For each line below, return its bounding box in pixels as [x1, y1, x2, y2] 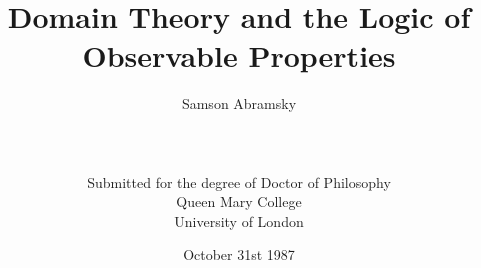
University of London [174, 210, 304, 231]
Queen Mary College [176, 191, 302, 212]
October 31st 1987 [183, 244, 295, 265]
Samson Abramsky [181, 93, 297, 114]
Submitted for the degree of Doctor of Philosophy [87, 171, 391, 192]
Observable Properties [82, 35, 396, 76]
